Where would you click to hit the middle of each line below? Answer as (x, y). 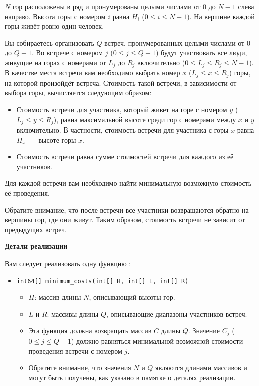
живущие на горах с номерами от (55, 62)
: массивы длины (73, 313)
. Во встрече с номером (67, 52)
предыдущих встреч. (36, 229)
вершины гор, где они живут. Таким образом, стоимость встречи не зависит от (125, 220)
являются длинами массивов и (201, 368)
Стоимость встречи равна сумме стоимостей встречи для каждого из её (125, 156)
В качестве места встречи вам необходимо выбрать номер (92, 73)
